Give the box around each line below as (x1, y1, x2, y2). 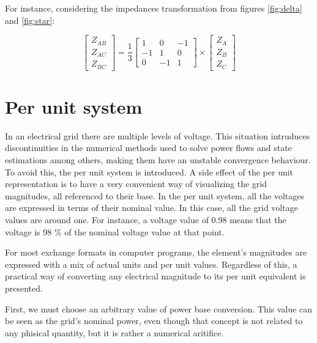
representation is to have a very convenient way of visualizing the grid (5, 177, 267, 190)
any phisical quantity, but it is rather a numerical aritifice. (5, 326, 224, 339)
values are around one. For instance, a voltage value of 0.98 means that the (5, 213, 286, 226)
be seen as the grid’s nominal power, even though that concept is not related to (5, 314, 303, 327)
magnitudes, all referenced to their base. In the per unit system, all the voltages (5, 189, 304, 202)
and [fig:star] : (5, 13, 55, 26)
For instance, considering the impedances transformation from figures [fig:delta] (5, 2, 302, 14)
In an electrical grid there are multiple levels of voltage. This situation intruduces (5, 129, 310, 142)
